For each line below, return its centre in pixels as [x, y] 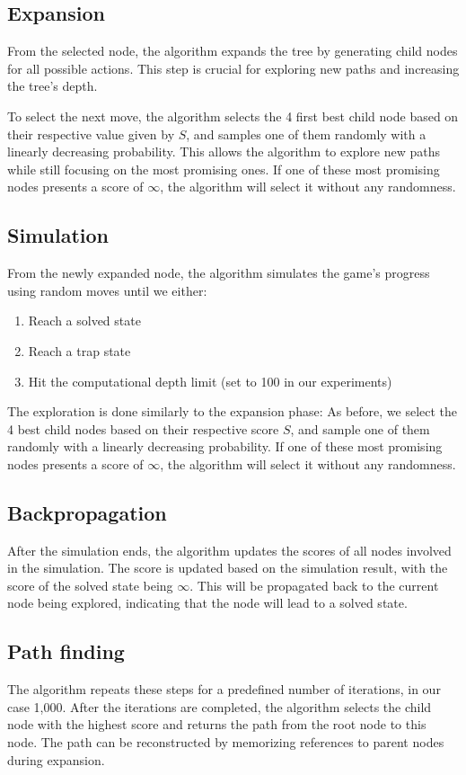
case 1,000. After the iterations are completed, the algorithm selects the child [220, 706]
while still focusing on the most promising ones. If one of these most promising [224, 169]
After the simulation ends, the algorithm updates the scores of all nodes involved [229, 550]
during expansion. [56, 759]
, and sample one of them [360, 428]
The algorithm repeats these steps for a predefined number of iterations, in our [224, 689]
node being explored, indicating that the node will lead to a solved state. [207, 603]
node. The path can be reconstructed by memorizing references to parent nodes [226, 742]
